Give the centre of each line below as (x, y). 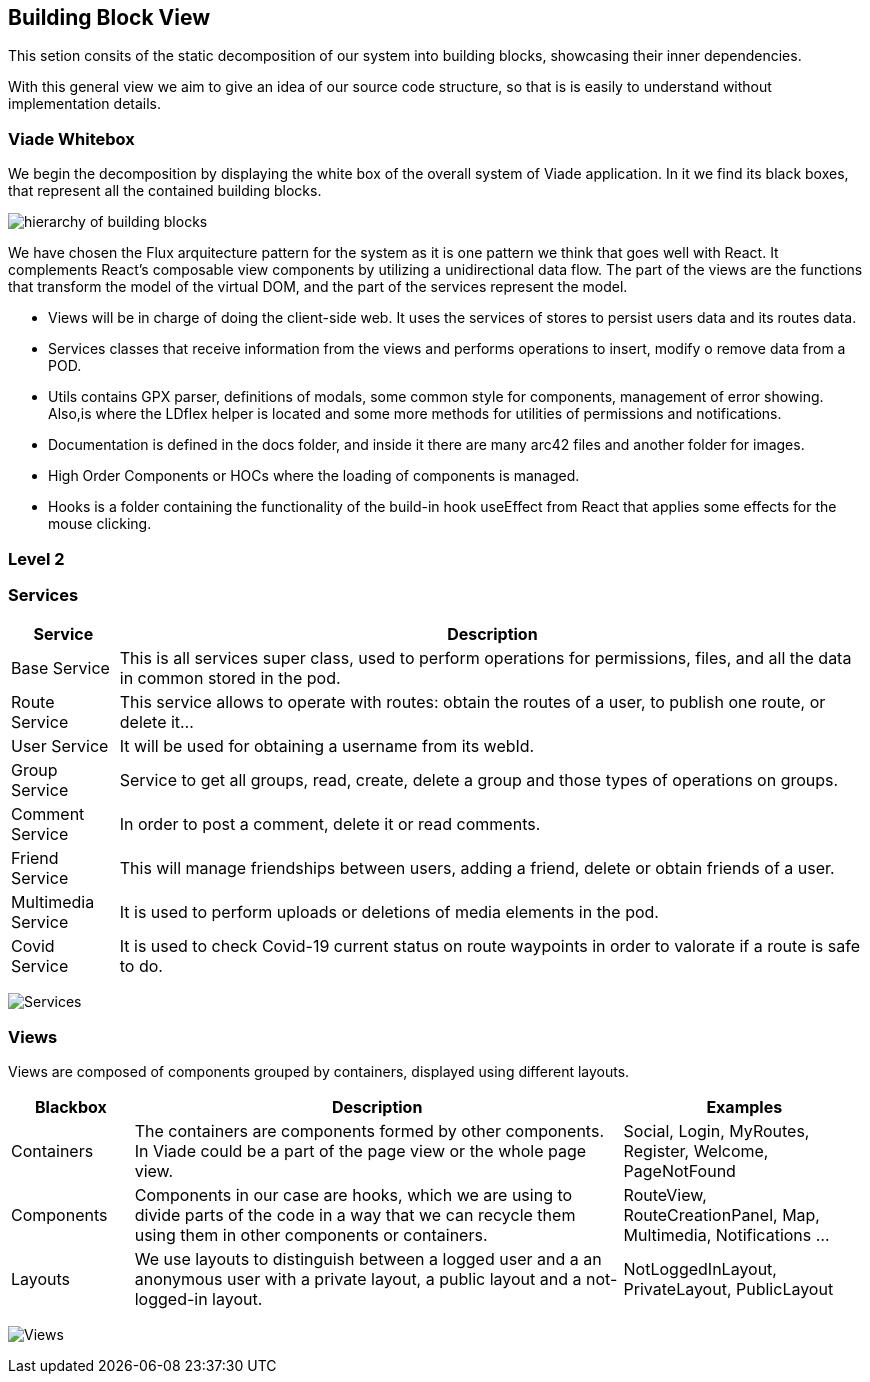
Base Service (60, 668)
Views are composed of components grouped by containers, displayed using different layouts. (319, 1072)
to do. (141, 966)
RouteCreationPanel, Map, (721, 1215)
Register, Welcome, (696, 1151)
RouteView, (665, 1195)
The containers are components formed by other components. (369, 1131)
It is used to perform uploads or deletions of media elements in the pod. (389, 912)
